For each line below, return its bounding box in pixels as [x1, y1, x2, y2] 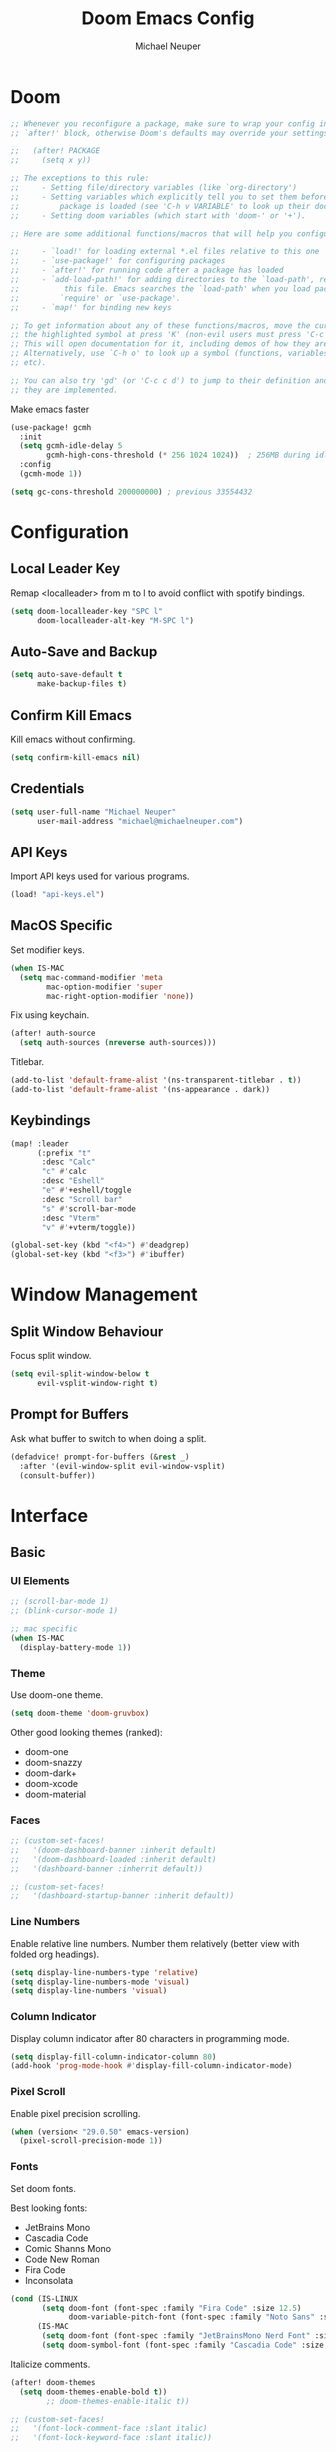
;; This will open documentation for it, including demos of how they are [10, 339, 329, 349]
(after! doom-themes [10, 2377, 97, 2387]
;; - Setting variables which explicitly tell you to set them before [10, 192, 329, 202]
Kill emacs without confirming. [10, 733, 136, 745]
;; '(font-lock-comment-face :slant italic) [10, 2423, 208, 2434]
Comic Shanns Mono [24, 2242, 112, 2254]
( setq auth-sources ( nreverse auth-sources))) [19, 1038, 217, 1048]
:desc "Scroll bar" [41, 1194, 123, 1204]
